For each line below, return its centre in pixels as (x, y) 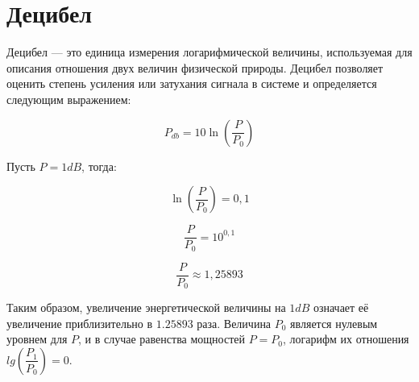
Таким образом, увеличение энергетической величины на (146, 307)
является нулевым (334, 323)
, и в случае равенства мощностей (162, 339)
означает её (341, 307)
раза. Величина (234, 323)
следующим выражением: (69, 99)
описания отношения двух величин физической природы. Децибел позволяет (195, 67)
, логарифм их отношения (346, 339)
